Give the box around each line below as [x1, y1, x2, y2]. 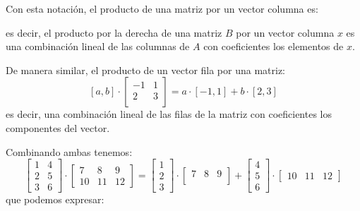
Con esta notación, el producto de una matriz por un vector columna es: [6, 1, 318, 16]
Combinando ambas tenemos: [6, 144, 133, 159]
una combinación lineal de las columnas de [6, 39, 190, 54]
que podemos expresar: [6, 192, 104, 207]
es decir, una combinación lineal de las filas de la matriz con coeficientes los [6, 107, 332, 121]
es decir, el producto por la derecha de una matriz [6, 25, 222, 40]
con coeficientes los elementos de [203, 39, 344, 54]
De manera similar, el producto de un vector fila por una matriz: [6, 62, 286, 77]
